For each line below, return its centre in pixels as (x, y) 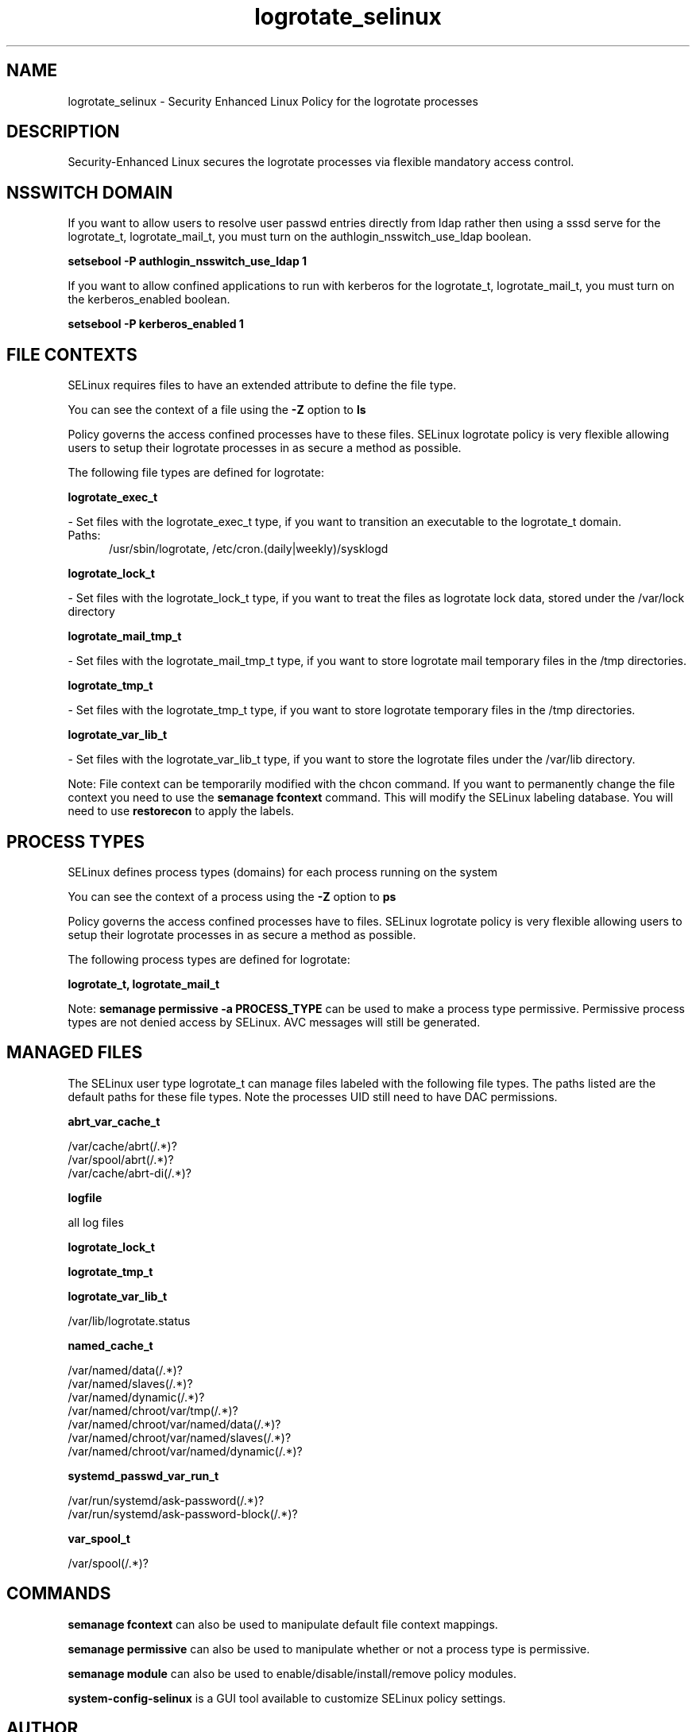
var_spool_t (99, 1538)
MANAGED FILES (75, 1053)
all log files (96, 1222)
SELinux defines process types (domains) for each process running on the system (283, 872)
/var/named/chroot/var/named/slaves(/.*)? (180, 1437)
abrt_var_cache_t (114, 1121)
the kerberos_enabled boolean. (149, 300)
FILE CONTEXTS (72, 354)
